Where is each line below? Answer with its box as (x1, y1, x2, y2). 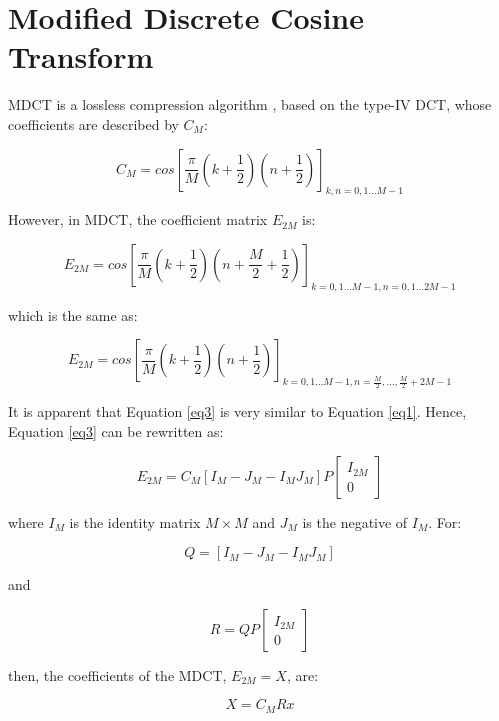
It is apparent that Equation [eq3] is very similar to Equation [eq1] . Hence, (8, 401, 467, 422)
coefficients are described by (8, 113, 179, 134)
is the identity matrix (69, 511, 201, 532)
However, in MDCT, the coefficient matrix (8, 209, 268, 230)
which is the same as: (8, 304, 138, 325)
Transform (8, 36, 154, 77)
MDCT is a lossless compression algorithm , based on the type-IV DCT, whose (8, 94, 492, 115)
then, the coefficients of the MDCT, (8, 664, 227, 685)
